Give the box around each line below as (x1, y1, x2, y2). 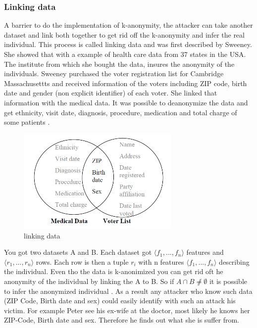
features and (186, 247, 224, 257)
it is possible (209, 276, 248, 286)
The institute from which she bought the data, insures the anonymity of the (4, 58, 235, 69)
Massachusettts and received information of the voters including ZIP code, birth (4, 78, 247, 88)
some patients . (4, 117, 50, 127)
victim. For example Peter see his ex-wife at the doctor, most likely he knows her (4, 305, 250, 315)
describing (219, 256, 250, 267)
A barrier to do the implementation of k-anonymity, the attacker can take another (4, 20, 253, 30)
